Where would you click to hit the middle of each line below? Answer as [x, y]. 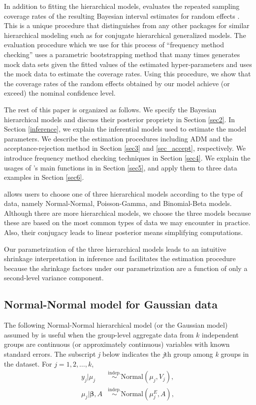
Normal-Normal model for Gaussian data [111, 304]
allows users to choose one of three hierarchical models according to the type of [124, 193]
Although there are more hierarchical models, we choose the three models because [128, 213]
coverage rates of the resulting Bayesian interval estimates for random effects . [122, 16]
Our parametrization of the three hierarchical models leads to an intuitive [115, 249]
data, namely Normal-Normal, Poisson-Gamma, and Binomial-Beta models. [118, 203]
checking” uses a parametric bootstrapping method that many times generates [122, 54]
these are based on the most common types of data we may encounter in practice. [127, 222]
